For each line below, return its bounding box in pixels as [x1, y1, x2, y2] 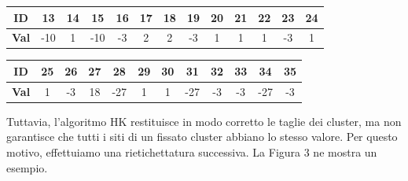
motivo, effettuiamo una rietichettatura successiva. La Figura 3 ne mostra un [6, 144, 377, 161]
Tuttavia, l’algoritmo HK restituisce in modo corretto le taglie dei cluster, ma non [6, 113, 402, 129]
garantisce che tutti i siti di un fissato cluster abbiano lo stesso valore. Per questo [6, 128, 398, 145]
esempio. [6, 159, 48, 175]
